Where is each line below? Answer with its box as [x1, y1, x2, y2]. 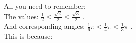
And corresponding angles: [4, 21, 85, 31]
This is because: [4, 30, 53, 41]
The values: [4, 11, 39, 21]
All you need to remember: [4, 1, 86, 11]
